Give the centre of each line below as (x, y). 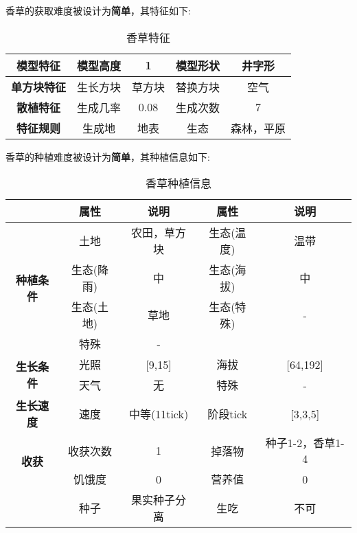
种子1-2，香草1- (305, 443)
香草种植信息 (178, 183)
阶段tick (228, 414)
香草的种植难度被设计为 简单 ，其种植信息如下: (108, 156)
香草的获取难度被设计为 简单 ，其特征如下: (98, 10)
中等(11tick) (159, 414)
